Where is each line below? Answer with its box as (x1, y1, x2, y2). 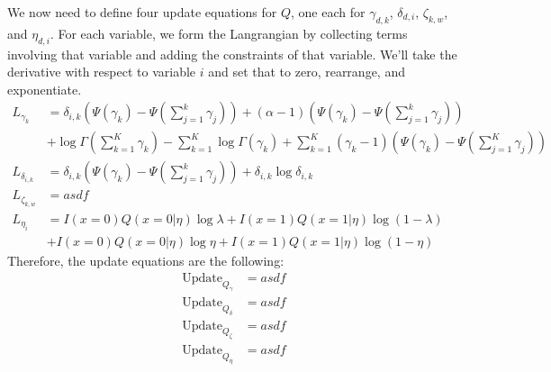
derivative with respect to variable (7, 62, 196, 81)
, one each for (290, 3, 366, 21)
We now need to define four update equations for (7, 3, 277, 21)
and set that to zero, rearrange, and (208, 62, 405, 81)
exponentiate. (7, 79, 82, 98)
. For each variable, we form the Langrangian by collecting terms (50, 23, 408, 42)
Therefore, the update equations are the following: (7, 251, 285, 270)
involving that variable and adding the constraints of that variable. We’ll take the (7, 44, 457, 63)
